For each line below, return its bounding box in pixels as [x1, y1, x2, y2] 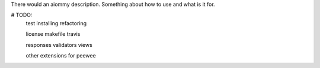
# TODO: [11, 12, 33, 19]
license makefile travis [25, 30, 81, 38]
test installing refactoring [25, 19, 87, 26]
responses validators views [25, 41, 93, 48]
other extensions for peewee [25, 52, 96, 59]
